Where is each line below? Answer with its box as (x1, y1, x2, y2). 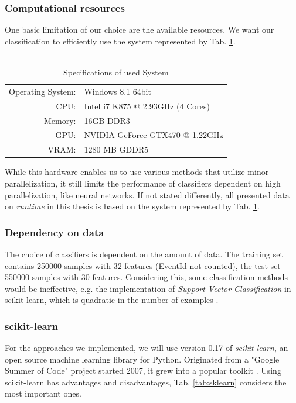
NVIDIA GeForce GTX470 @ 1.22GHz (84, 129, 223, 141)
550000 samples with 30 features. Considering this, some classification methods (5, 271, 288, 283)
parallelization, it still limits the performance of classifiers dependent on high (5, 177, 281, 189)
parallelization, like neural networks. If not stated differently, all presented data (5, 188, 290, 201)
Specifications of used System (63, 66, 169, 78)
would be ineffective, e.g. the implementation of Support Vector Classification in (5, 282, 291, 294)
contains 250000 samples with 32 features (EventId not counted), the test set (5, 259, 281, 271)
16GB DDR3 (84, 114, 130, 126)
